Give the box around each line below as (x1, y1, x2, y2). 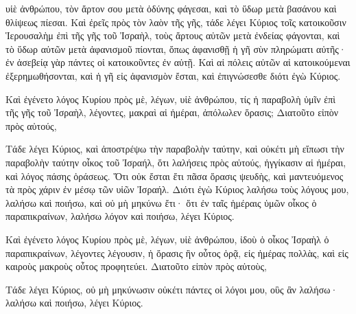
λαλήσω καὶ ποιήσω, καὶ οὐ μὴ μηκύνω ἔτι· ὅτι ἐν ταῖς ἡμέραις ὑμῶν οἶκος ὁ (5, 195, 317, 210)
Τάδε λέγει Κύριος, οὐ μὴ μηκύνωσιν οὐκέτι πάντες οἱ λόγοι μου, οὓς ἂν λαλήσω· (5, 282, 338, 296)
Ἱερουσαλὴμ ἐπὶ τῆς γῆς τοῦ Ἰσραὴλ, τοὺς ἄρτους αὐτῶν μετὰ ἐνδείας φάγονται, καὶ (5, 28, 340, 43)
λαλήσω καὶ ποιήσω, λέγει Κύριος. (5, 295, 143, 310)
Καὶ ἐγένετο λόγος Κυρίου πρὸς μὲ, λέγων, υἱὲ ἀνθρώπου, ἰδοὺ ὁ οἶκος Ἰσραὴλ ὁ (5, 232, 329, 246)
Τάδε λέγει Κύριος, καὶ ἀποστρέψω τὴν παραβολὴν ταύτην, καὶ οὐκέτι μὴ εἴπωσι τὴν (5, 142, 344, 156)
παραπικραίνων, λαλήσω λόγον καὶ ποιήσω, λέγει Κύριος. (5, 209, 235, 223)
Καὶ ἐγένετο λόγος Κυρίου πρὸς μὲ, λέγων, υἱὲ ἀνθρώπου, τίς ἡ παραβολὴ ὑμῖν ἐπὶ (5, 91, 336, 106)
